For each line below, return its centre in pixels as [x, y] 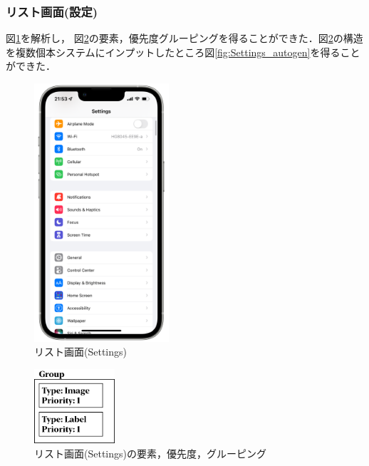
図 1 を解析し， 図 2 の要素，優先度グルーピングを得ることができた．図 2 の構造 [184, 38]
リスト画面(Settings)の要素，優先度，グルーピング [150, 453]
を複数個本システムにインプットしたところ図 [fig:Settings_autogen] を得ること [183, 52]
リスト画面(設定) [52, 11]
